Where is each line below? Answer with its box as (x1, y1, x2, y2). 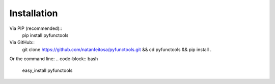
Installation (9, 8, 58, 19)
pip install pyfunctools (22, 32, 69, 38)
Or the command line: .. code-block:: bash (9, 56, 98, 62)
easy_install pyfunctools (22, 67, 73, 73)
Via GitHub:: (9, 39, 35, 46)
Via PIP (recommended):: (9, 25, 62, 31)
